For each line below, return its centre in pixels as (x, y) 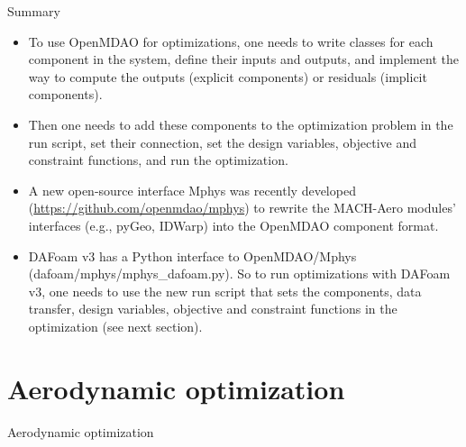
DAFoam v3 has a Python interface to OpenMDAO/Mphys (192, 255)
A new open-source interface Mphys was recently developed (192, 190)
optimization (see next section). (115, 326)
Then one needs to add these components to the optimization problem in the (241, 124)
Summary (34, 11)
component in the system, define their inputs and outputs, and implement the (243, 59)
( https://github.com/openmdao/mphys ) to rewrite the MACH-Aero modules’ (242, 208)
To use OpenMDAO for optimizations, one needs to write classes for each (231, 41)
